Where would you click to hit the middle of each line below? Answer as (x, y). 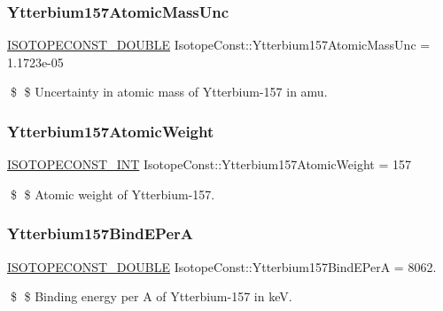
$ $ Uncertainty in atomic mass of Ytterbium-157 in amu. (169, 92)
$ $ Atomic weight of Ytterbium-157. (113, 194)
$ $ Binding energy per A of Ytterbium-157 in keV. (151, 296)
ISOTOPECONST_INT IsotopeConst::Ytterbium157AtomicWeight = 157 (210, 164)
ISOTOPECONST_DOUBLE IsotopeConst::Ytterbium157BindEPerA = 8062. (222, 266)
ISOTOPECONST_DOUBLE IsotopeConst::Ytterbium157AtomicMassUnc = (219, 45)
